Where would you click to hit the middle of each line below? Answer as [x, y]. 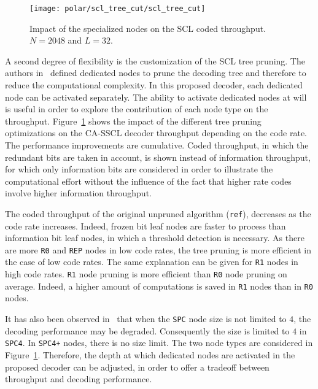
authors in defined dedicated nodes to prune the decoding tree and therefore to [156, 73]
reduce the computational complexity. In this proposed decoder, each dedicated [154, 85]
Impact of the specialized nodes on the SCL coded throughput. [148, 28]
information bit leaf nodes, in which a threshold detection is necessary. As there [155, 238]
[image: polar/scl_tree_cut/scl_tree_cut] [118, 9]
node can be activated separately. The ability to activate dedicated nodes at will [156, 97]
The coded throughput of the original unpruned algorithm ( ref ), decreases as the [158, 213]
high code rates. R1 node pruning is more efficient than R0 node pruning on [146, 274]
